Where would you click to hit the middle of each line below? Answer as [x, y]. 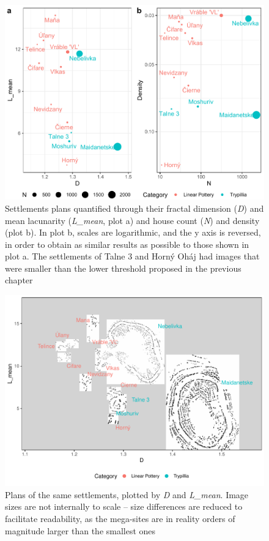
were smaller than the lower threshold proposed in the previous [123, 268]
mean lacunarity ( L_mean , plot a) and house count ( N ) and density [132, 220]
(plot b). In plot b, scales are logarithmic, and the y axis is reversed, [133, 232]
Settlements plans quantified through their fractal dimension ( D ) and [134, 208]
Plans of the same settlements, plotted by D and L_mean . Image [127, 494]
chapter [19, 280]
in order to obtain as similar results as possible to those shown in [127, 244]
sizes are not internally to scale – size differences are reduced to [124, 506]
